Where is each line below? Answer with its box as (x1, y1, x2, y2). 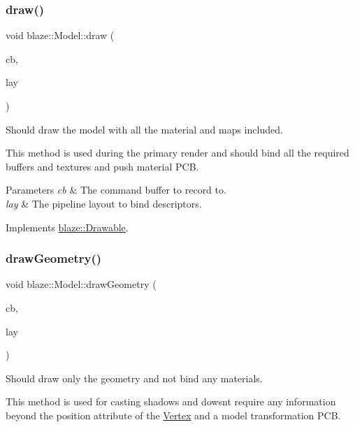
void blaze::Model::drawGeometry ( (6, 277, 157, 291)
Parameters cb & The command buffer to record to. (6, 182, 226, 197)
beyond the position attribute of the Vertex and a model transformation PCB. (6, 407, 341, 422)
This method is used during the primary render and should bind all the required (6, 145, 349, 160)
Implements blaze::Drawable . (6, 219, 129, 234)
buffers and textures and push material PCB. (6, 159, 199, 173)
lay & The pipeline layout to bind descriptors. (6, 196, 202, 210)
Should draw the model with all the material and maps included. (6, 122, 283, 136)
